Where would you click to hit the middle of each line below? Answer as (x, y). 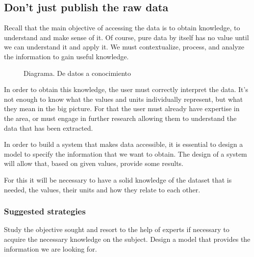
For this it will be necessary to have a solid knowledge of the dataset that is (118, 179)
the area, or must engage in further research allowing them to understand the (120, 118)
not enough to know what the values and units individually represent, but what (124, 99)
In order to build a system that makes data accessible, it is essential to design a (124, 144)
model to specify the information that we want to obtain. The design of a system (126, 153)
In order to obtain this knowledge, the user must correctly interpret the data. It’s (126, 89)
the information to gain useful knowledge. (66, 56)
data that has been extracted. (49, 128)
